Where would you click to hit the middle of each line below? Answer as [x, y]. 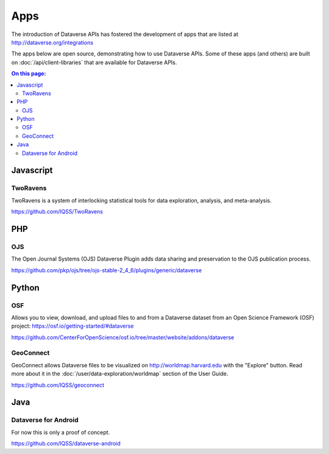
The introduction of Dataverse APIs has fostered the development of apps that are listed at [125, 34]
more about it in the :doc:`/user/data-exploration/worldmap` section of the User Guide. [120, 374]
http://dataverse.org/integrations [52, 42]
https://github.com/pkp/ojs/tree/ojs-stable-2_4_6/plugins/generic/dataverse [107, 270]
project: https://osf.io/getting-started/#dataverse [73, 326]
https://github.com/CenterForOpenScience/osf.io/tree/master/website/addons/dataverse [123, 337]
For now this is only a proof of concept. [61, 432]
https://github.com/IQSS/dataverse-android [66, 444]
